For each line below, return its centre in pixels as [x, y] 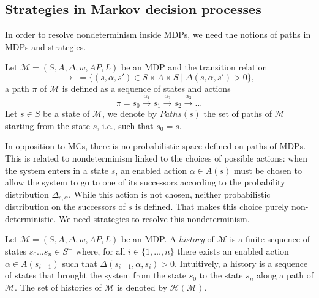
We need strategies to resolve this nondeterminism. [154, 218]
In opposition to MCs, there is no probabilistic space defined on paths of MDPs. [156, 146]
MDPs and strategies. [46, 46]
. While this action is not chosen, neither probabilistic [170, 194]
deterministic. [31, 218]
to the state [221, 275]
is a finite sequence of [270, 239]
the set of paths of [238, 114]
